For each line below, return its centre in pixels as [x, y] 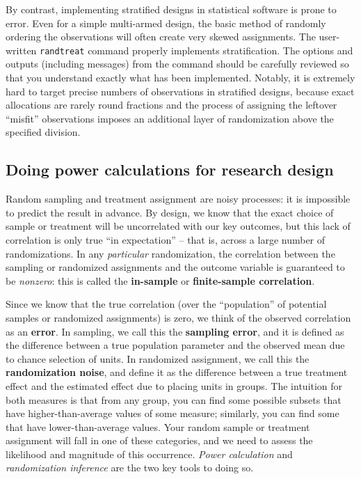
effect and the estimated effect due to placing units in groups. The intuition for [174, 385]
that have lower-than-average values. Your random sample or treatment [158, 426]
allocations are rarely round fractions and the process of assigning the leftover [171, 105]
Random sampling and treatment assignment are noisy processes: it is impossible [178, 199]
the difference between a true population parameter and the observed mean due [175, 345]
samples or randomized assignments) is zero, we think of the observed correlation [178, 317]
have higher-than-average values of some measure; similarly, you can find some [173, 413]
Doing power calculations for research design [170, 170]
